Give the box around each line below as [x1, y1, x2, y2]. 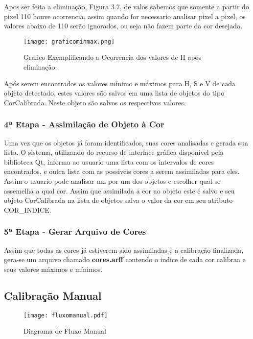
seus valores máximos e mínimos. [4, 264, 103, 274]
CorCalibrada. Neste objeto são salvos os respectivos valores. [4, 97, 186, 107]
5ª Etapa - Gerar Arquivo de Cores [4, 225, 146, 238]
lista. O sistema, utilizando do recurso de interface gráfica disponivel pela [4, 147, 224, 157]
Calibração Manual [4, 288, 102, 303]
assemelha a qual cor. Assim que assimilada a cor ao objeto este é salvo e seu [4, 185, 235, 195]
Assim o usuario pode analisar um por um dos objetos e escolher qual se [4, 176, 221, 186]
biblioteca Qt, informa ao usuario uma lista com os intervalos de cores [4, 156, 214, 167]
